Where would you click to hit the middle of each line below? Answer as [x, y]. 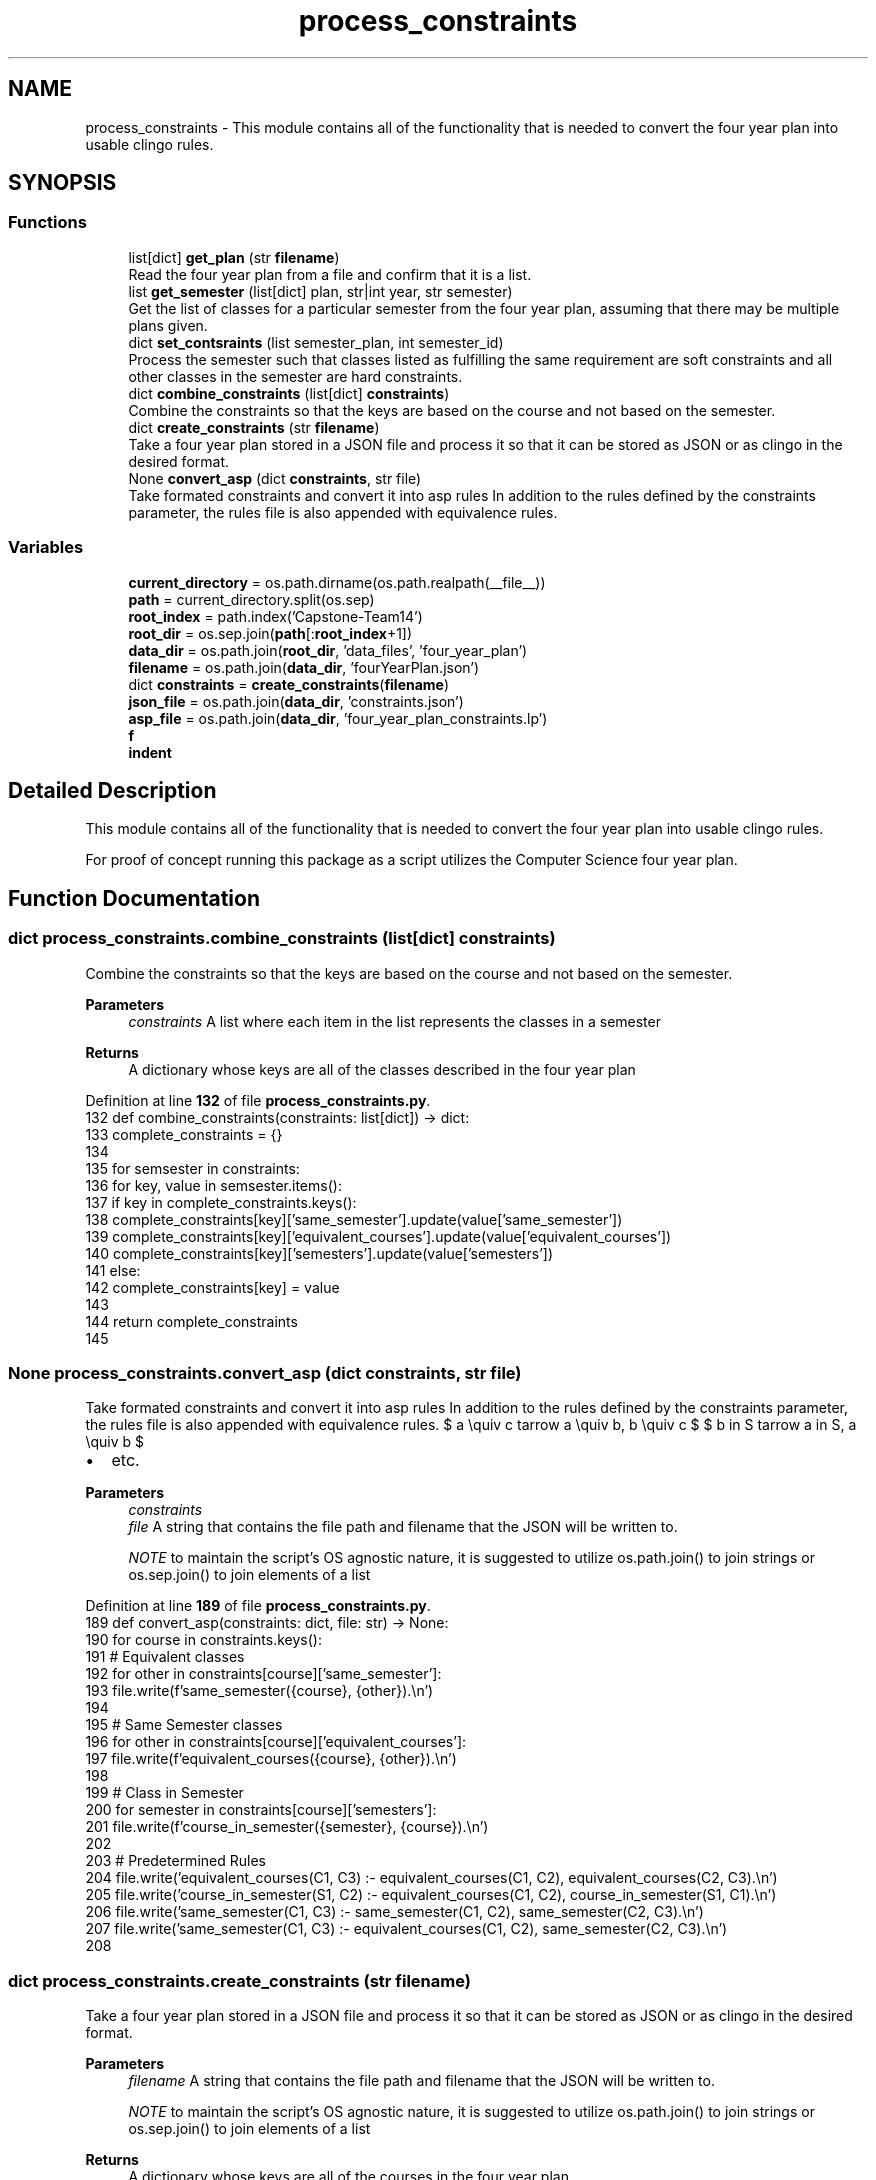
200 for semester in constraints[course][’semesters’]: [261, 1810]
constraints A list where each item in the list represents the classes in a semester [394, 1021]
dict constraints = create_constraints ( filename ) [289, 684]
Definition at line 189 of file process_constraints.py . [258, 1606]
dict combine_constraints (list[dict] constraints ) [289, 393]
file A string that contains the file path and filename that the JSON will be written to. [403, 1527]
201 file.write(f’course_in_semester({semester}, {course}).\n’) [287, 1827]
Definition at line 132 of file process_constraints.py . [258, 1100]
